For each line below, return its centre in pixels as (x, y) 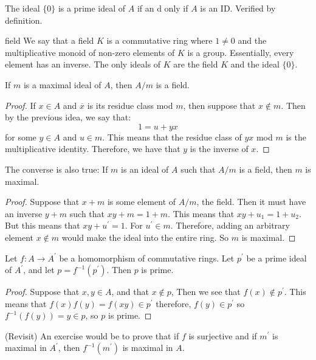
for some (21, 137)
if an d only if (163, 8)
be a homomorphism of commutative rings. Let (147, 258)
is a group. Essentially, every (241, 52)
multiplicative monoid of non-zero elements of (90, 52)
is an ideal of (145, 169)
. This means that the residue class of (172, 137)
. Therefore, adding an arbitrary (230, 225)
